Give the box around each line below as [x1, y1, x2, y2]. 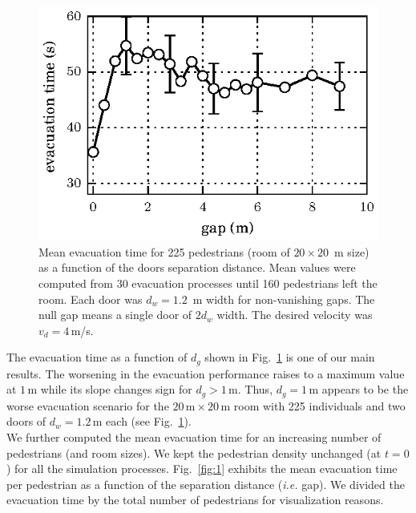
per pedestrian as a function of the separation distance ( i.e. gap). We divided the [6, 475, 405, 492]
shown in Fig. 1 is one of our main [204, 349, 375, 366]
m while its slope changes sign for [27, 381, 192, 398]
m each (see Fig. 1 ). [92, 413, 192, 430]
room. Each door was [38, 290, 143, 307]
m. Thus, [228, 381, 273, 398]
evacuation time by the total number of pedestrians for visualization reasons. [6, 491, 384, 508]
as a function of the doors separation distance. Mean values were [38, 259, 356, 276]
